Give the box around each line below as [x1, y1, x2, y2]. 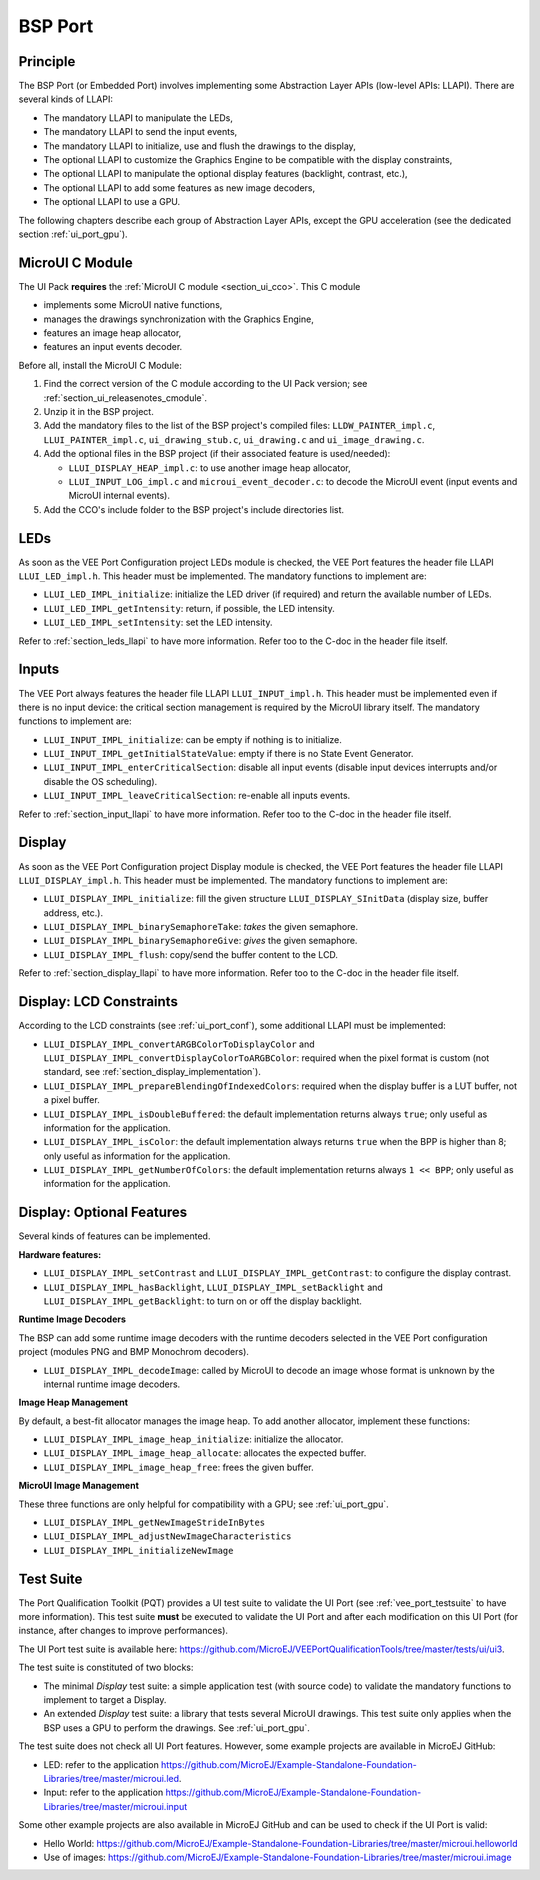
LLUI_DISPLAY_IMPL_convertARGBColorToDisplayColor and [43, 1038, 315, 1050]
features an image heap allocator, [43, 327, 182, 339]
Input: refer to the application [43, 1786, 164, 1799]
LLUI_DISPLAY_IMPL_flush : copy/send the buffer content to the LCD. [43, 948, 339, 960]
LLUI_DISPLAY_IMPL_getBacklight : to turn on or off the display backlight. [43, 1295, 362, 1307]
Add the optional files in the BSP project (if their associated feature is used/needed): [43, 448, 391, 460]
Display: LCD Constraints [18, 993, 179, 1010]
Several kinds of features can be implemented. [18, 1230, 211, 1242]
